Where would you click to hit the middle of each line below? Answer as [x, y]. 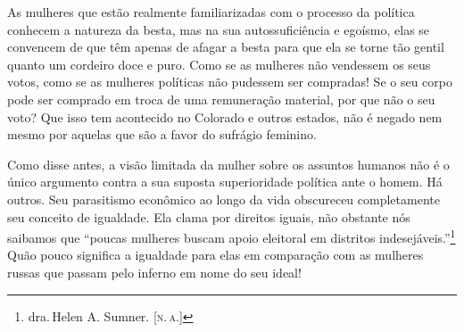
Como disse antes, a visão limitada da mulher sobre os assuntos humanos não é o [228, 164]
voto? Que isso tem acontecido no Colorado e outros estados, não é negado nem [225, 116]
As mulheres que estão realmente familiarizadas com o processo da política [211, 12]
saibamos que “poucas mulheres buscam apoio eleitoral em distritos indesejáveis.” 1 [232, 236]
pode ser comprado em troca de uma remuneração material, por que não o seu [221, 99]
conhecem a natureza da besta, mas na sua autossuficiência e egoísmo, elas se [219, 29]
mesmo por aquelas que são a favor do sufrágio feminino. [162, 134]
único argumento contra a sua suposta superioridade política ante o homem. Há [225, 182]
